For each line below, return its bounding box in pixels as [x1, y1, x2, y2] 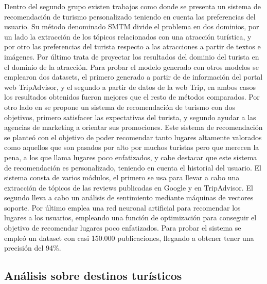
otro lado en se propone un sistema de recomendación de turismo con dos [4, 101, 235, 112]
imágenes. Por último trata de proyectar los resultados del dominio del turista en [4, 51, 259, 62]
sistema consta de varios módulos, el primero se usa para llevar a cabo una [4, 172, 240, 183]
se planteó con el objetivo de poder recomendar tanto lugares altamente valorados [4, 131, 262, 142]
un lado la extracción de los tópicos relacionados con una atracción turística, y [4, 31, 252, 42]
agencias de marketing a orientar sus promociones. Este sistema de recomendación [4, 122, 263, 132]
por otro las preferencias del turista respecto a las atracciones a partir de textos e [4, 41, 261, 52]
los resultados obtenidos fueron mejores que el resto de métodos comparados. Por [4, 91, 260, 102]
